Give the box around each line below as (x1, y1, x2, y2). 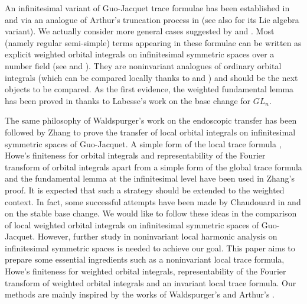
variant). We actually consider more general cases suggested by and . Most (5, 25, 275, 37)
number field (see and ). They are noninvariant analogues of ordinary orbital (5, 59, 282, 72)
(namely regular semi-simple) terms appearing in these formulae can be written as (5, 36, 302, 48)
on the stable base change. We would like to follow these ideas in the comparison (5, 207, 297, 219)
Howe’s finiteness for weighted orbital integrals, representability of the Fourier (5, 265, 286, 277)
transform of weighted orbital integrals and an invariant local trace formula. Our (5, 276, 296, 289)
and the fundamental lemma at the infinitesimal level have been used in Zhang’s (5, 172, 295, 185)
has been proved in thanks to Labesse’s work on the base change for (5, 94, 251, 106)
